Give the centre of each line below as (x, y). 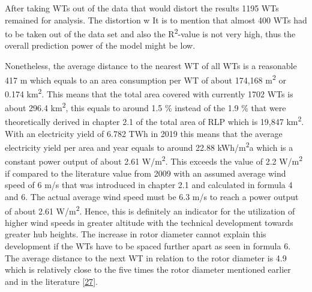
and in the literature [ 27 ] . (51, 281)
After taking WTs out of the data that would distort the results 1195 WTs (142, 8)
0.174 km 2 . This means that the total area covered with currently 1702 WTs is (149, 93)
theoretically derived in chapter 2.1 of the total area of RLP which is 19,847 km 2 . (154, 121)
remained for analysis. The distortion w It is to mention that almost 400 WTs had (156, 20)
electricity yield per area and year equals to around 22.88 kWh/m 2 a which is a (149, 146)
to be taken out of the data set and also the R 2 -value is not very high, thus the (150, 33)
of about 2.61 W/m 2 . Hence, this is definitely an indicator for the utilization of (150, 210)
